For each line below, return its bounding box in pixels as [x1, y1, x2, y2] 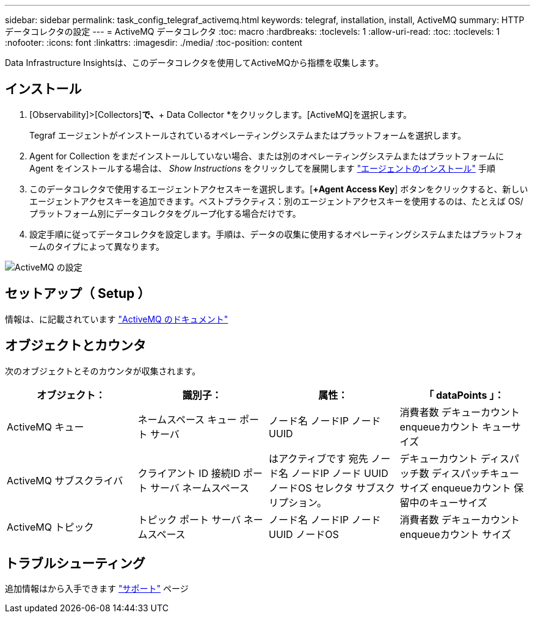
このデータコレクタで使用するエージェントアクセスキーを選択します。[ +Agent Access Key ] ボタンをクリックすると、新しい [29, 183, 528, 194]
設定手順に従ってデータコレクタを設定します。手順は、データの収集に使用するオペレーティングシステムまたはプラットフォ [29, 228, 523, 239]
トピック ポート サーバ [137, 513, 241, 526]
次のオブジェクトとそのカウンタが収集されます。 [5, 365, 201, 376]
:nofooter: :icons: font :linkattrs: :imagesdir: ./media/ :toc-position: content [5, 37, 302, 48]
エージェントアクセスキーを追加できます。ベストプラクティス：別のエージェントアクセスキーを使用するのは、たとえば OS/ [29, 195, 523, 206]
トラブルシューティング [5, 555, 145, 571]
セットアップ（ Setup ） [5, 286, 151, 302]
